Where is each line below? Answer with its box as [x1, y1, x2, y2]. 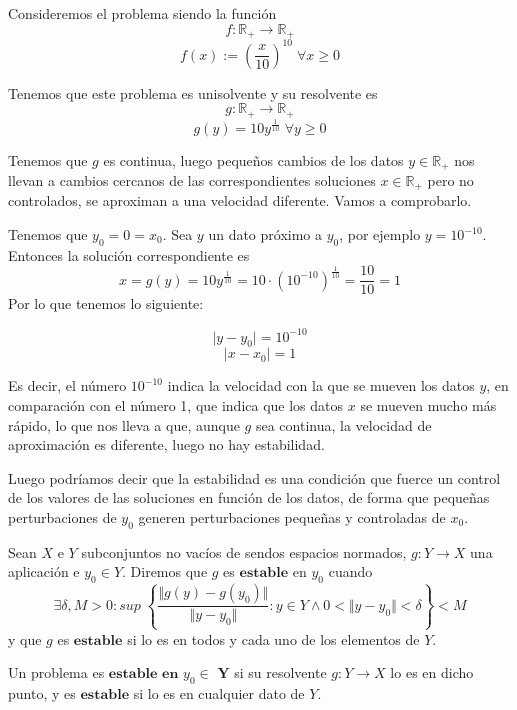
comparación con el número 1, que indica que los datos [8, 394, 344, 415]
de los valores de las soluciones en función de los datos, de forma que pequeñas [8, 487, 490, 508]
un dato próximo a [208, 224, 323, 245]
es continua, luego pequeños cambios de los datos [103, 149, 404, 170]
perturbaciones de [8, 506, 117, 527]
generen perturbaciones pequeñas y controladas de [138, 506, 446, 527]
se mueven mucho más [360, 394, 497, 415]
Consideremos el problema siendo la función [8, 3, 277, 23]
